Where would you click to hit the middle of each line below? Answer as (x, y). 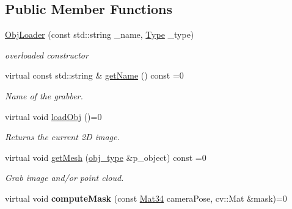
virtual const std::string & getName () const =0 (94, 75)
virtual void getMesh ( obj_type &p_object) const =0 (106, 157)
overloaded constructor (47, 55)
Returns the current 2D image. (62, 137)
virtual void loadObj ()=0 (53, 116)
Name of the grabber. (44, 95)
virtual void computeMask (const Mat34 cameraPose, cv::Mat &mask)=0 (146, 198)
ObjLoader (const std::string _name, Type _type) (100, 34)
